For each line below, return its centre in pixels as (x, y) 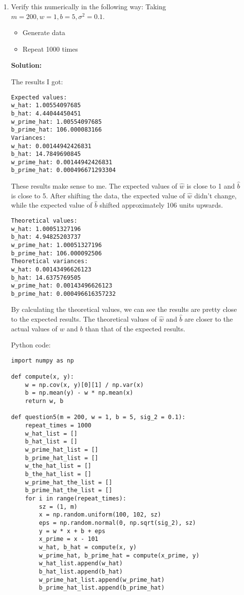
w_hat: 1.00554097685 (46, 106)
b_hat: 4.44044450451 (46, 113)
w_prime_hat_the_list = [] (69, 482)
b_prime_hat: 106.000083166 (56, 130)
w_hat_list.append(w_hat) (81, 564)
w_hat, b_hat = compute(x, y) (88, 547)
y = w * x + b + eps (72, 531)
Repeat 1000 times (50, 48)
